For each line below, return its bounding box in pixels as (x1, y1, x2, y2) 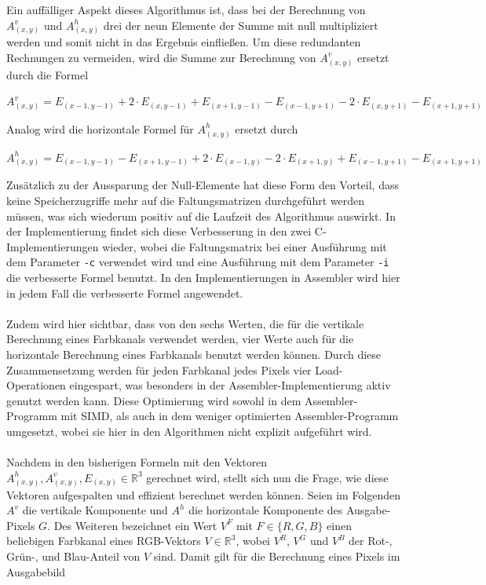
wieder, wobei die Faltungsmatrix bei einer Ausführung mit (102, 238, 387, 254)
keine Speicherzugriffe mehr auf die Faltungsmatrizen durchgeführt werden (6, 192, 364, 209)
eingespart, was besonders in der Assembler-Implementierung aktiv (69, 377, 391, 393)
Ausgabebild (6, 563, 66, 580)
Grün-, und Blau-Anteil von (6, 547, 141, 564)
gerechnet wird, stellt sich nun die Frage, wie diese (146, 469, 389, 485)
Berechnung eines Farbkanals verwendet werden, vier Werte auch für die (6, 331, 354, 347)
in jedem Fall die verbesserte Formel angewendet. (6, 284, 243, 301)
